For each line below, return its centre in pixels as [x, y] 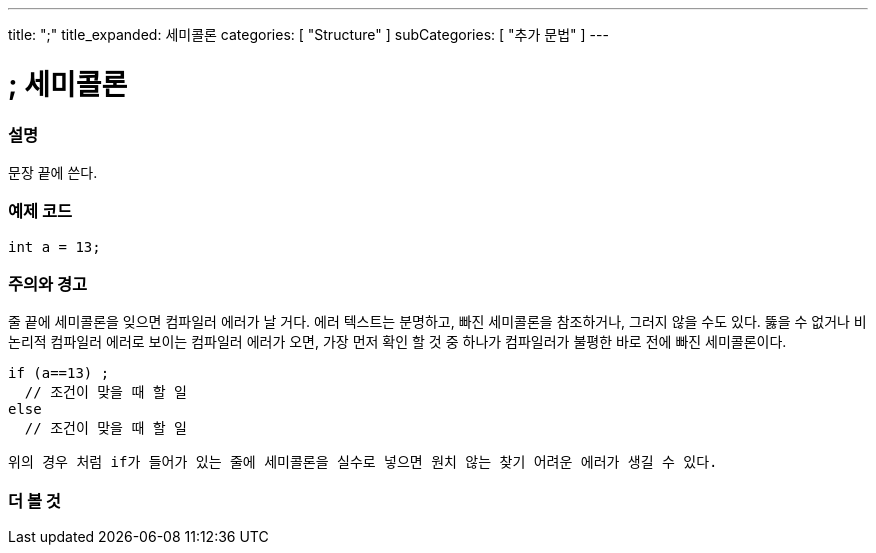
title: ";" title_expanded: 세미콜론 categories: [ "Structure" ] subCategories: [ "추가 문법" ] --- [308, 34]
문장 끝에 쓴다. [53, 172]
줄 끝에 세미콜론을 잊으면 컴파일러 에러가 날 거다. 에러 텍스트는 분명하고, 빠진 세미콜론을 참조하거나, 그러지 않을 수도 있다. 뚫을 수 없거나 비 [437, 322]
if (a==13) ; [59, 373]
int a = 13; [54, 246]
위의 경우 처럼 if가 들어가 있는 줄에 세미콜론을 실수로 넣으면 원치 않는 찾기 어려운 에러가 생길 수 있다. [363, 462]
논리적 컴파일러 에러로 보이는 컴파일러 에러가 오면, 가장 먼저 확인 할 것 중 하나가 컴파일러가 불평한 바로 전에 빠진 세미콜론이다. [397, 342]
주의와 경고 [48, 284]
